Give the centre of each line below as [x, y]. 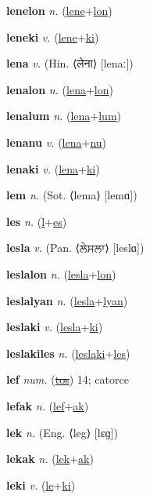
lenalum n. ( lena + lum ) [64, 116]
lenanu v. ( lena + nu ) [57, 142]
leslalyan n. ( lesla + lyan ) [67, 300]
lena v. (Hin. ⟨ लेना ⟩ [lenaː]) [70, 63]
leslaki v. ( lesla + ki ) [55, 327]
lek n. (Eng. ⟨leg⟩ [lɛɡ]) [62, 432]
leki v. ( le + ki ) [41, 484]
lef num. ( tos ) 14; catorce [68, 379]
